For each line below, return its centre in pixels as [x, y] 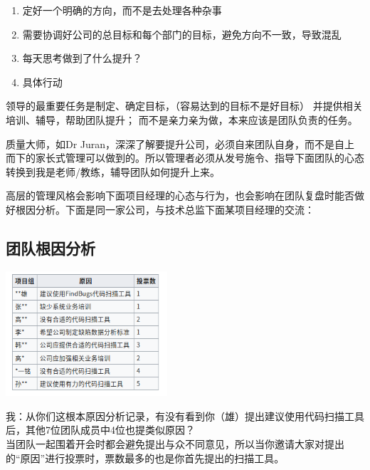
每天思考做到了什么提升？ [82, 58]
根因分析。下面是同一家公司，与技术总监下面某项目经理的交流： [165, 209]
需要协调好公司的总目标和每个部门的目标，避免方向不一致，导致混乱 [182, 34]
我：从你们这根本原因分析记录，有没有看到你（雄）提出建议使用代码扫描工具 [185, 416]
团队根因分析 [51, 247]
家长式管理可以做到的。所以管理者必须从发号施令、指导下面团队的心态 [200, 158]
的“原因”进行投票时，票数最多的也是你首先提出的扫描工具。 [145, 458]
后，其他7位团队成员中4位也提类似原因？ [100, 430]
